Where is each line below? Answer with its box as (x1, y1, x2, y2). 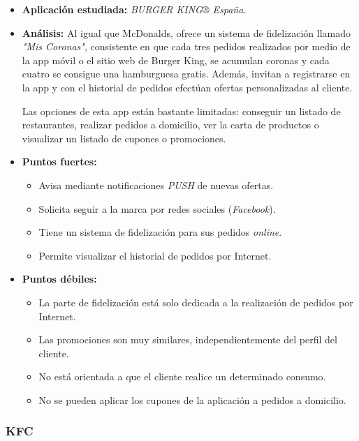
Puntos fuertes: (22, 154, 97, 169)
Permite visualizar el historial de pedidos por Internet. (38, 248, 272, 262)
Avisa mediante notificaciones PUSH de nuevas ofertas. (38, 177, 274, 192)
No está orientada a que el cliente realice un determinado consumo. (38, 369, 326, 384)
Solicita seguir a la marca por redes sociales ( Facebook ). (38, 201, 276, 216)
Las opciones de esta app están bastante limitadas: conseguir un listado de (22, 103, 341, 118)
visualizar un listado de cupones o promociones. (22, 130, 226, 145)
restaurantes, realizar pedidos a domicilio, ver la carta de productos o (22, 117, 319, 132)
